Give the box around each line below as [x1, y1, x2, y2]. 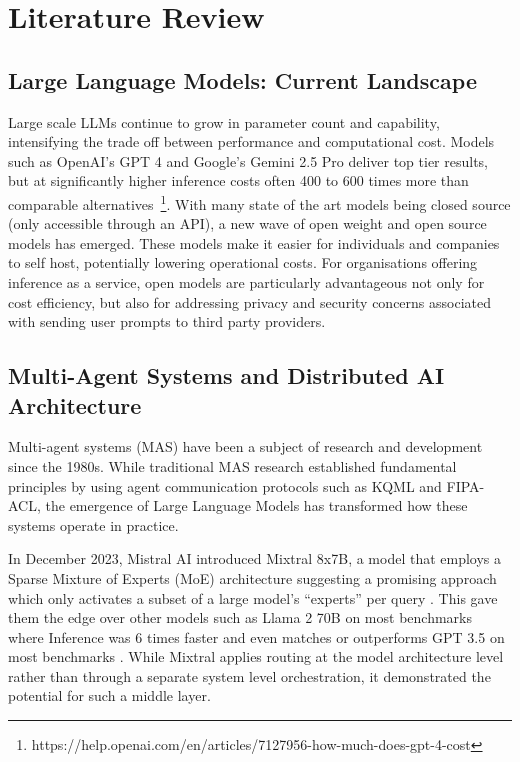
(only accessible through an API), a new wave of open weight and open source [8, 213, 487, 234]
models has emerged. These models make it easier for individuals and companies [8, 232, 500, 253]
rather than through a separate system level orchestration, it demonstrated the [8, 665, 491, 686]
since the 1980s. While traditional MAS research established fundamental [8, 455, 457, 476]
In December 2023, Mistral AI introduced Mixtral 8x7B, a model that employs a [8, 548, 502, 569]
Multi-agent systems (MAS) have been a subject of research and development [8, 436, 483, 457]
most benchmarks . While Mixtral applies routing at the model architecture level [8, 646, 504, 667]
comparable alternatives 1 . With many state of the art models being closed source [8, 190, 511, 214]
